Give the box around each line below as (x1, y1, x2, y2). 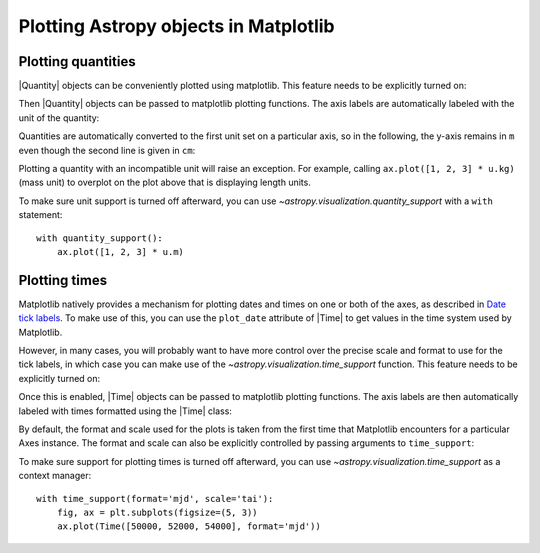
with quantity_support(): (36, 232, 164, 244)
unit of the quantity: (18, 111, 100, 124)
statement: (18, 209, 63, 221)
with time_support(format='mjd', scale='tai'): (36, 493, 274, 504)
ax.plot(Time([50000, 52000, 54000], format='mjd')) (56, 521, 322, 532)
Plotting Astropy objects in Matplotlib (18, 15, 335, 37)
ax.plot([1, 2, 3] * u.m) (56, 246, 185, 257)
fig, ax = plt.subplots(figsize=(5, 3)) (56, 506, 259, 518)
